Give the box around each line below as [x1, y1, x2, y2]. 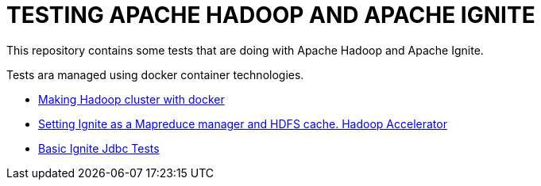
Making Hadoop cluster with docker [38, 92, 225, 106]
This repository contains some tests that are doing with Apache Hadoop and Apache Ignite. [6, 43, 484, 57]
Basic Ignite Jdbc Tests [38, 141, 160, 155]
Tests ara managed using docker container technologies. [6, 67, 304, 82]
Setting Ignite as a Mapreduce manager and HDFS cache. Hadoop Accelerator [38, 116, 447, 131]
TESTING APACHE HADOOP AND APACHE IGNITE [6, 2, 535, 28]
